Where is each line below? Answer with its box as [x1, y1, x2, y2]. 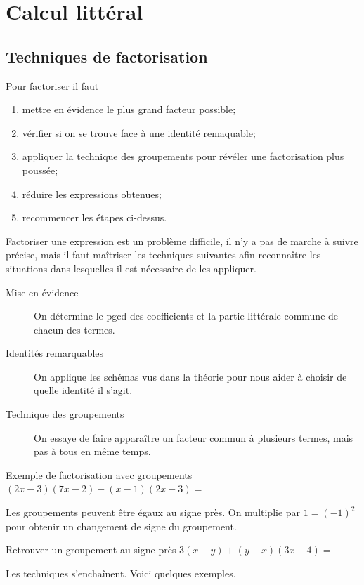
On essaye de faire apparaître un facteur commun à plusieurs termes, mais [34, 430, 353, 445]
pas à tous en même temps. [34, 444, 151, 459]
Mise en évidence [6, 284, 79, 299]
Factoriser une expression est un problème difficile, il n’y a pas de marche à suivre [6, 233, 358, 248]
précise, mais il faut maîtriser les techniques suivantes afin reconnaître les [6, 247, 321, 262]
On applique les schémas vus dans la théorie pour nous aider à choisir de [34, 369, 347, 383]
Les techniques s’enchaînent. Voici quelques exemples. [6, 565, 236, 580]
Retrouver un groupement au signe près [6, 542, 176, 557]
